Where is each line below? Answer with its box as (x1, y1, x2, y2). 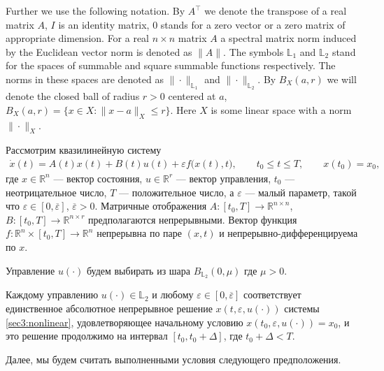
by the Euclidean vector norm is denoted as (6, 44, 192, 59)
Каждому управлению (6, 287, 99, 302)
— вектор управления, (176, 170, 271, 185)
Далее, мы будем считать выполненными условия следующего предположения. (6, 351, 341, 366)
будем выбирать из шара (86, 263, 191, 277)
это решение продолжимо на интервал (6, 328, 168, 343)
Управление (6, 263, 55, 277)
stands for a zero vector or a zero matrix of (160, 17, 346, 31)
